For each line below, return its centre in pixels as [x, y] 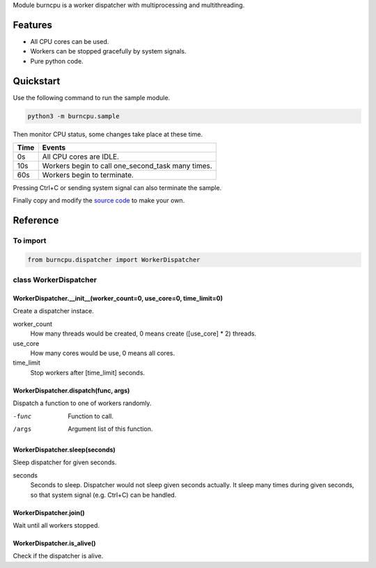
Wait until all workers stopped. [56, 525]
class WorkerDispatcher [55, 280]
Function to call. [91, 416]
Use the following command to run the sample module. [92, 97]
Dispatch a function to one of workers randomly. [82, 403]
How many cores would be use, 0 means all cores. [103, 353]
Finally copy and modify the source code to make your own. [99, 200]
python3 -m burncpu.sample [73, 116]
